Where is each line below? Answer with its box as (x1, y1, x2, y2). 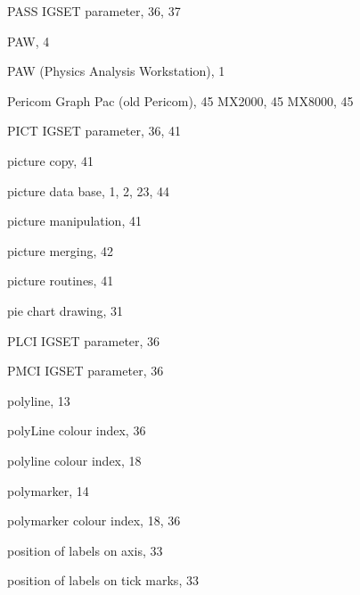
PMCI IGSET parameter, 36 (7, 361, 164, 380)
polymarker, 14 (7, 481, 89, 500)
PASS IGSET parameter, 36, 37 (7, 2, 181, 20)
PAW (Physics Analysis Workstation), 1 (7, 62, 225, 80)
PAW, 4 (7, 31, 50, 50)
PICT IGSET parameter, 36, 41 (7, 121, 182, 140)
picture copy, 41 (7, 151, 94, 169)
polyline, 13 (7, 391, 70, 409)
